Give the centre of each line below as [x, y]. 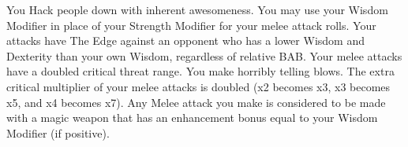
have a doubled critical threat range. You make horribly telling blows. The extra [200, 71]
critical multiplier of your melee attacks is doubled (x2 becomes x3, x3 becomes [198, 86]
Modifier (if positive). [58, 132]
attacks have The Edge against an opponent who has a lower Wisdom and [185, 40]
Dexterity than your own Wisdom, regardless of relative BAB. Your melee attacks [204, 55]
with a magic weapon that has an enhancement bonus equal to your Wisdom [192, 118]
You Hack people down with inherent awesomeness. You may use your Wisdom [197, 9]
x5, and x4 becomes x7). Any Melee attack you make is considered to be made [196, 102]
